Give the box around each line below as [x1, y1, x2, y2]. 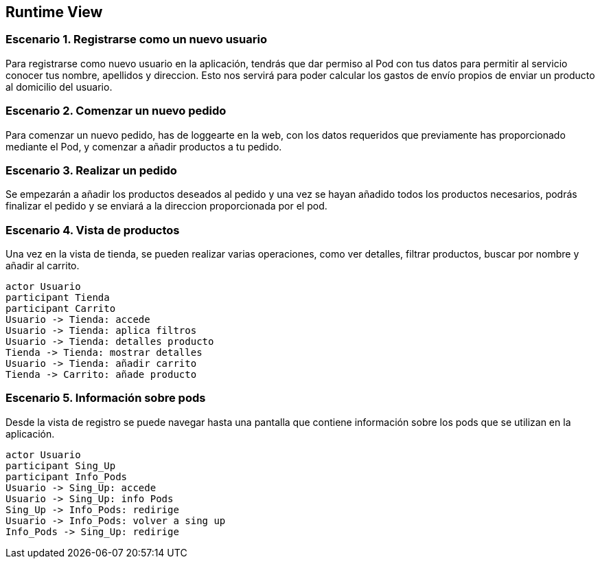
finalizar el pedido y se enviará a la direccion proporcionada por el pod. [5, 200, 327, 212]
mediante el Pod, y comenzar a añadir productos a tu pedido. [5, 140, 282, 153]
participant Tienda [5, 292, 110, 304]
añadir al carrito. [5, 260, 80, 272]
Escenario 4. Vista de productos [5, 223, 180, 237]
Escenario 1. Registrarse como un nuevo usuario [5, 32, 267, 47]
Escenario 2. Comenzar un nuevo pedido [5, 104, 227, 118]
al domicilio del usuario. [5, 80, 113, 93]
